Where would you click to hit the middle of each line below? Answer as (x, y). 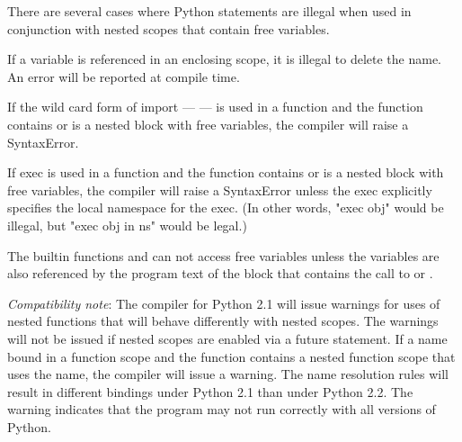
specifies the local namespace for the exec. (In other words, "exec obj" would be (226, 207)
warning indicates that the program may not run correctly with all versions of (222, 409)
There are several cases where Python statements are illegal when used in (209, 11)
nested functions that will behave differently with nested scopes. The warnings (223, 321)
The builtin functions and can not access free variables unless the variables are (223, 255)
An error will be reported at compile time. (124, 76)
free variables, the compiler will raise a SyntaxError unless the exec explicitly (220, 189)
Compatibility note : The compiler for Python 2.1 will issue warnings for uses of (224, 303)
